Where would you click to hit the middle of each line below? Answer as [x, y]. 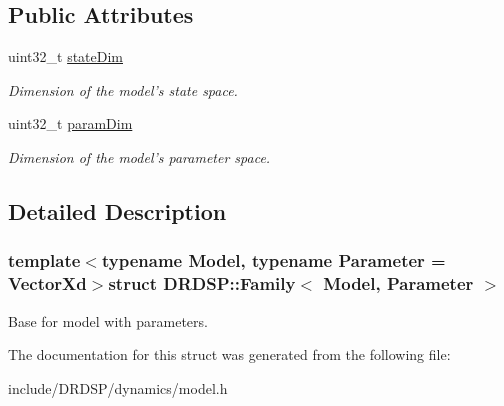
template [44, 260]
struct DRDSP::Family [202, 283]
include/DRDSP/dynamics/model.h [118, 387]
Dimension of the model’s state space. [123, 89]
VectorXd [47, 283]
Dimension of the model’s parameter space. [139, 156]
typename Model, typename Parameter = [273, 260]
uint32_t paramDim [70, 123]
